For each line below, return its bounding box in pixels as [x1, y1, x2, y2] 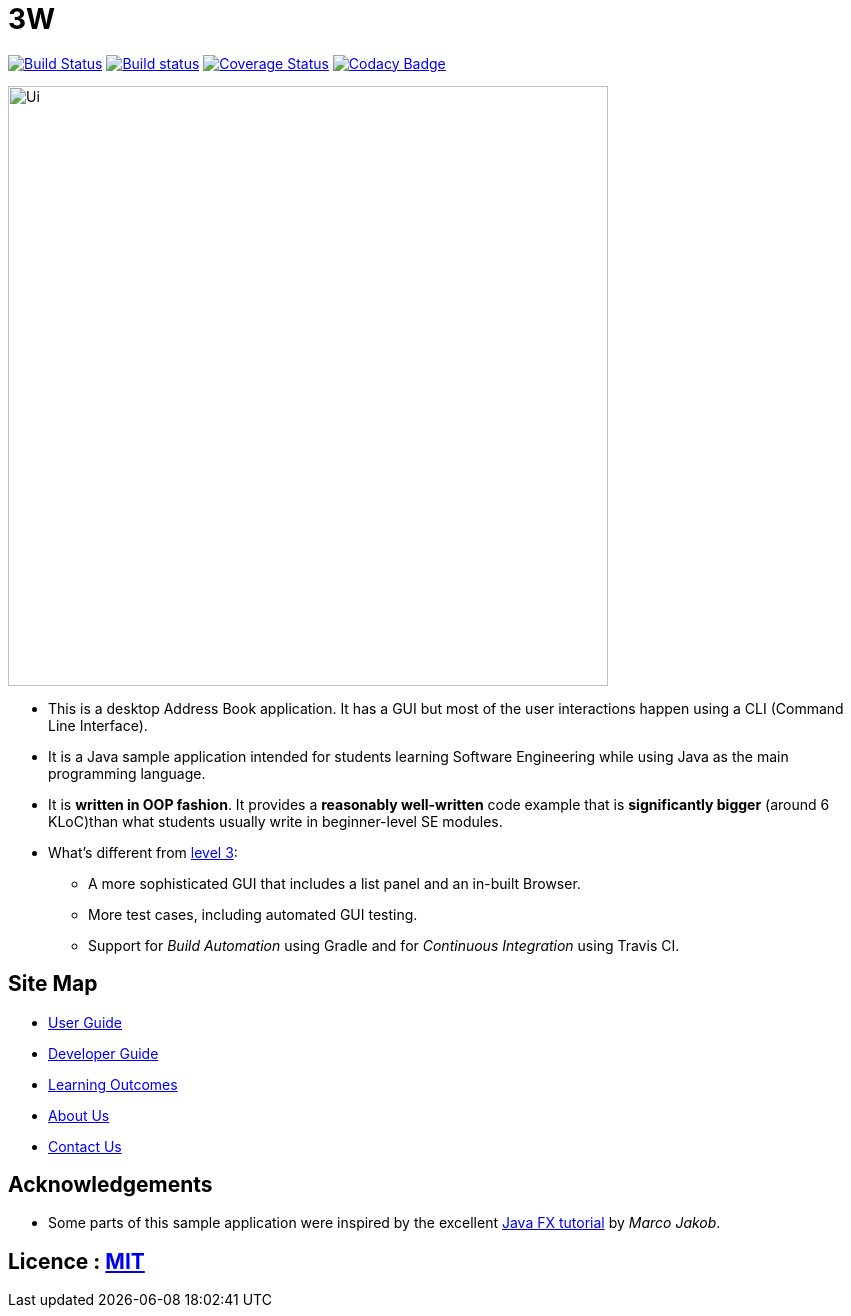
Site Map [8, 971, 98, 997]
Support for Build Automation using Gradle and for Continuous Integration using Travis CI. [88, 936, 680, 954]
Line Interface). [48, 716, 148, 734]
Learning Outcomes [48, 1075, 178, 1093]
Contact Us [48, 1137, 122, 1155]
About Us [48, 1106, 110, 1124]
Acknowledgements [8, 1172, 213, 1198]
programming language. [48, 764, 206, 782]
